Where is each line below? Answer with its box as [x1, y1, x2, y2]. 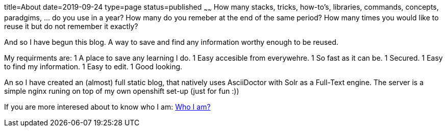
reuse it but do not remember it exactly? [4, 21, 138, 31]
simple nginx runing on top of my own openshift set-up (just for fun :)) [4, 86, 239, 95]
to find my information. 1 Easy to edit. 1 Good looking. [4, 62, 183, 71]
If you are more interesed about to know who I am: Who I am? [4, 102, 211, 111]
